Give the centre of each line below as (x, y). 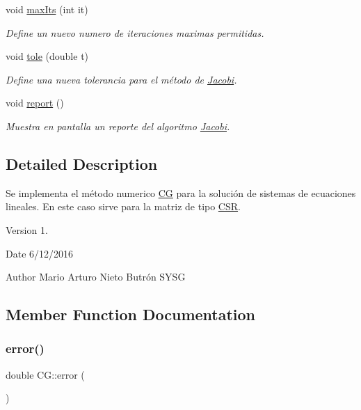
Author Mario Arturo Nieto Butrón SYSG (96, 277)
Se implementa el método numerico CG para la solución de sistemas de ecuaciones (181, 192)
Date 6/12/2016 (40, 253)
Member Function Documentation (131, 314)
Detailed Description (82, 163)
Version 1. (27, 229)
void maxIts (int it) (47, 9)
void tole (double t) (47, 56)
